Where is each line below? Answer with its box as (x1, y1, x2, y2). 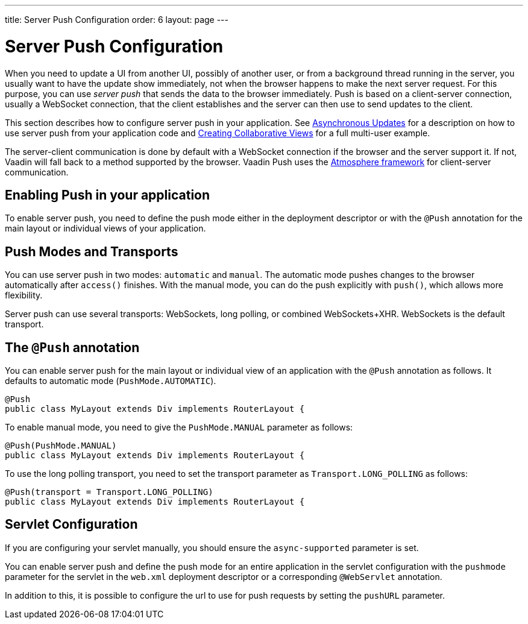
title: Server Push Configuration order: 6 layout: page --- (5, 14, 228, 25)
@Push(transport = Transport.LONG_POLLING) (5, 487, 213, 497)
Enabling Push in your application (5, 187, 210, 203)
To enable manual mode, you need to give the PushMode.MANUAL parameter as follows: (5, 422, 353, 433)
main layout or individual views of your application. (5, 223, 206, 234)
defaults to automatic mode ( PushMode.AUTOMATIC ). (5, 376, 216, 386)
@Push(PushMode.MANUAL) (5, 441, 117, 451)
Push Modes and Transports (5, 244, 178, 259)
